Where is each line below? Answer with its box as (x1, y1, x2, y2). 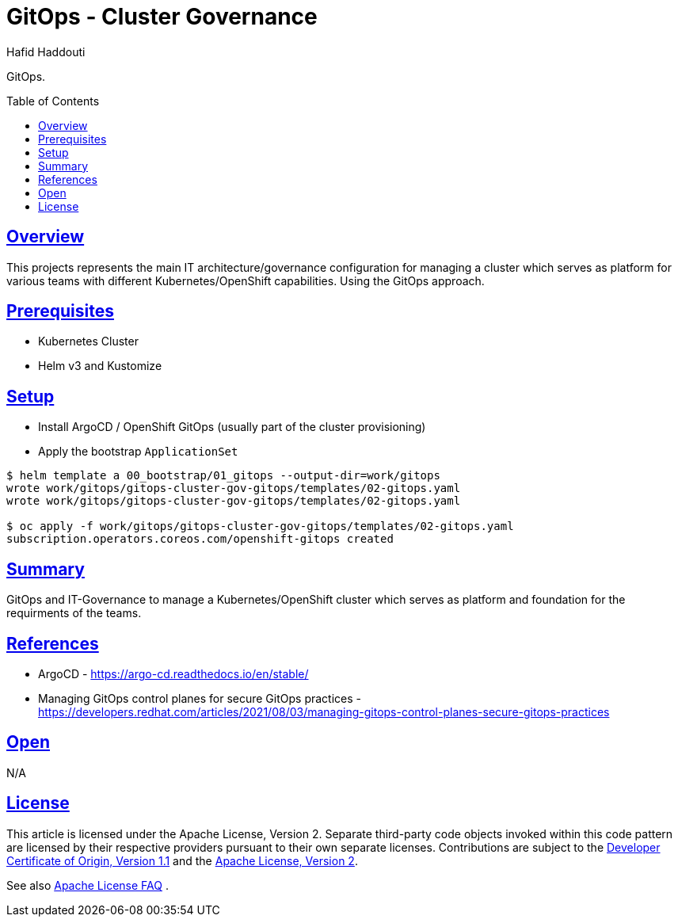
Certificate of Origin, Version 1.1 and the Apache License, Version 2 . (6, 853, 358, 868)
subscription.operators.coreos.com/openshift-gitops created (6, 532, 394, 546)
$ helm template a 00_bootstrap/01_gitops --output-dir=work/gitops (6, 469, 440, 482)
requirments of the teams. (6, 606, 142, 620)
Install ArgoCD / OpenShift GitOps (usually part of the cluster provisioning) (38, 420, 426, 434)
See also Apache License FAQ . (6, 878, 169, 892)
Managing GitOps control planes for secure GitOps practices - (38, 691, 361, 705)
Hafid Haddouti (6, 44, 86, 59)
